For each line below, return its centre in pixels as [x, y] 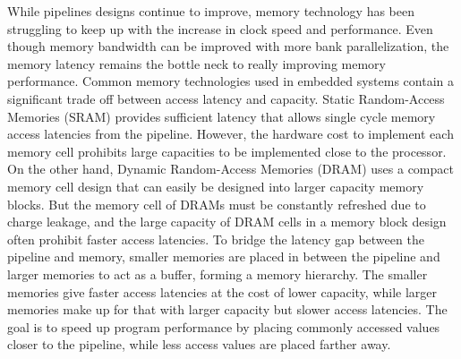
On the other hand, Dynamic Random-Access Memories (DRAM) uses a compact [230, 169]
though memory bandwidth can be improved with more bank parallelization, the [228, 46]
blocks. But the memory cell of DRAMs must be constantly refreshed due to [217, 204]
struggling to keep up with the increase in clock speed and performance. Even [220, 28]
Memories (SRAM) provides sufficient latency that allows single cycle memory [222, 116]
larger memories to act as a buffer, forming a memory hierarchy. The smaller [218, 274]
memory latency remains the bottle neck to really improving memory [196, 63]
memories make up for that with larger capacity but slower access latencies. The [227, 309]
